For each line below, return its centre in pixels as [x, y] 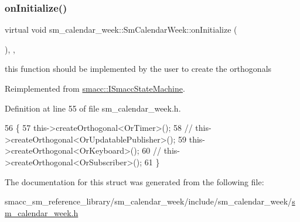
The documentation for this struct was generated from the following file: [134, 181]
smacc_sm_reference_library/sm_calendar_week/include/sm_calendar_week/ [149, 201]
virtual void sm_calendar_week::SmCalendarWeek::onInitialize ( [121, 30]
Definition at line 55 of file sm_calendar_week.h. [93, 108]
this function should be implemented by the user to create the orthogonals [138, 69]
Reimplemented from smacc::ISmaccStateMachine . [95, 88]
